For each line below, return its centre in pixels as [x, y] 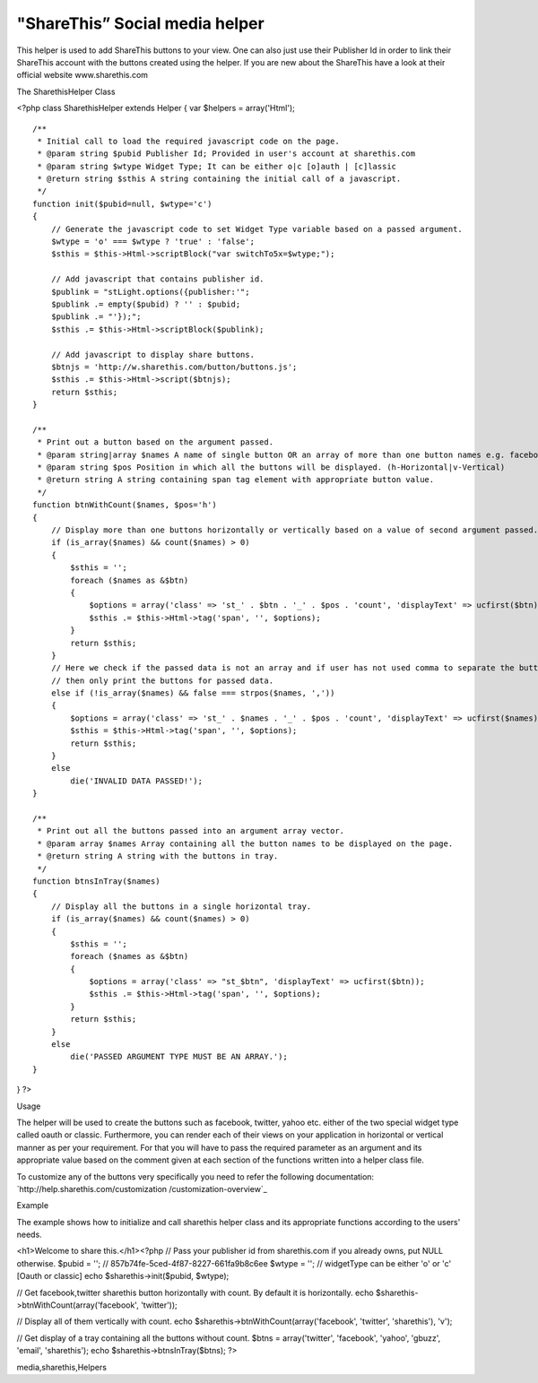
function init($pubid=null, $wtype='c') [122, 203]
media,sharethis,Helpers [62, 1367]
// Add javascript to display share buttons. [153, 354]
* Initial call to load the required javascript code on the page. [188, 141]
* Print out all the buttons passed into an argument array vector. [191, 831]
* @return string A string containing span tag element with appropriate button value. [236, 480]
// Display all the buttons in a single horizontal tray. [181, 906]
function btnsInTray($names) [96, 881]
